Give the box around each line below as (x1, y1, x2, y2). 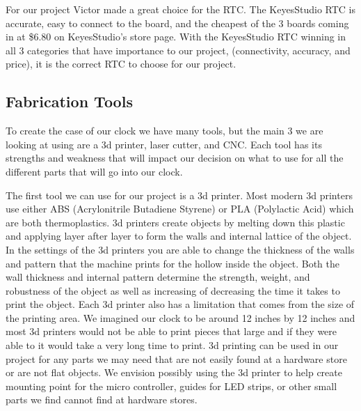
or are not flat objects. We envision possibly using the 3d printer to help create (6, 365, 342, 380)
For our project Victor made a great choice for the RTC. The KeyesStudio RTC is (6, 2, 355, 16)
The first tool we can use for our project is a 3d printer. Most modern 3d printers (6, 187, 353, 202)
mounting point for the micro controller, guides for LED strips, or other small (6, 378, 337, 393)
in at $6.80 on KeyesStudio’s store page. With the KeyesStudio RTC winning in (6, 29, 346, 44)
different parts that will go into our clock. (6, 164, 183, 178)
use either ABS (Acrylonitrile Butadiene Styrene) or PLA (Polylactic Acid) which (6, 201, 354, 216)
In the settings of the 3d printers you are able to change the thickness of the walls (6, 242, 355, 256)
